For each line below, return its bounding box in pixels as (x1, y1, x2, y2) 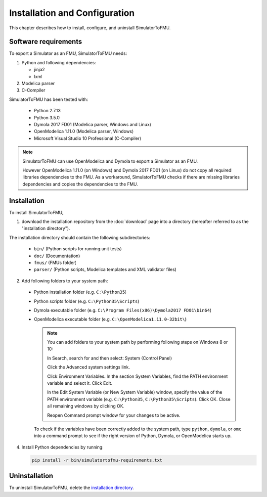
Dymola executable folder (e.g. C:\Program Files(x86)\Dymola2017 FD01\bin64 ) (34, 307, 212, 313)
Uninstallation (9, 472, 53, 480)
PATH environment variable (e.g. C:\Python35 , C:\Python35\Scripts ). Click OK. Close (47, 396, 231, 402)
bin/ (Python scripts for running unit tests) (34, 246, 122, 252)
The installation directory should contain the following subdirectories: (9, 234, 150, 240)
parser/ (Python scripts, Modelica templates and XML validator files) (34, 267, 177, 272)
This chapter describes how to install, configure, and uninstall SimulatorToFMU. (9, 25, 171, 31)
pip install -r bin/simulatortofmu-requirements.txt (32, 457, 163, 463)
